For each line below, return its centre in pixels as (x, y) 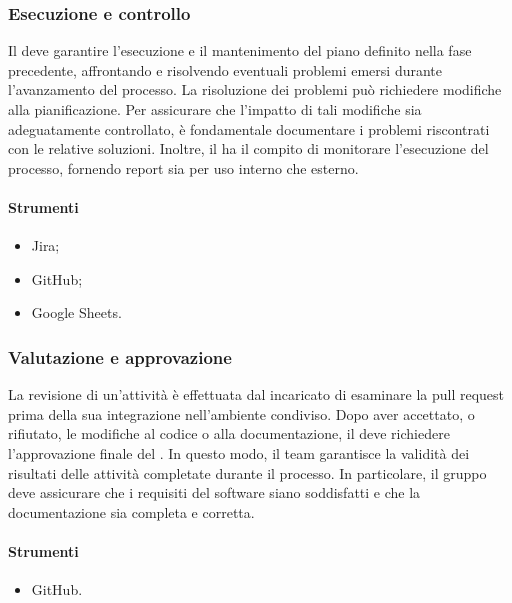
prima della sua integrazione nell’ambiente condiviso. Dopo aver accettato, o (241, 413)
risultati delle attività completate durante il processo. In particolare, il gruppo (247, 472)
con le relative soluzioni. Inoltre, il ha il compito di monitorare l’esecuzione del (248, 148)
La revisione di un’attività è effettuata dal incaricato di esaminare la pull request (256, 394)
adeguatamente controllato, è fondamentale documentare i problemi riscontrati (249, 128)
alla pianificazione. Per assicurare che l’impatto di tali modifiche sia (215, 109)
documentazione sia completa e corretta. (131, 511)
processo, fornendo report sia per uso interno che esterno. (183, 167)
